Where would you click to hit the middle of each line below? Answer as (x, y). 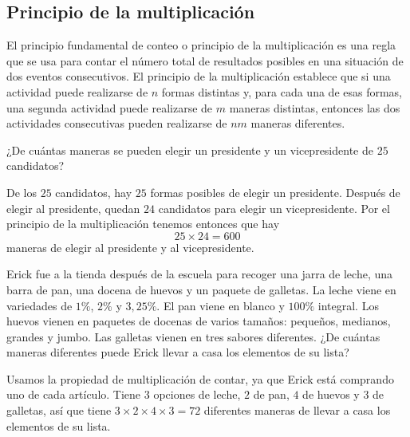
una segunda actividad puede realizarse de (110, 107)
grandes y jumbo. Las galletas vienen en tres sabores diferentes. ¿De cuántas (193, 336)
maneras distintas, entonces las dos (315, 107)
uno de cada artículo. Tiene (74, 394)
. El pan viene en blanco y (221, 305)
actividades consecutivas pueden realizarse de (117, 123)
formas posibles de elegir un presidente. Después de (275, 192)
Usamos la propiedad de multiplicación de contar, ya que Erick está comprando (200, 378)
